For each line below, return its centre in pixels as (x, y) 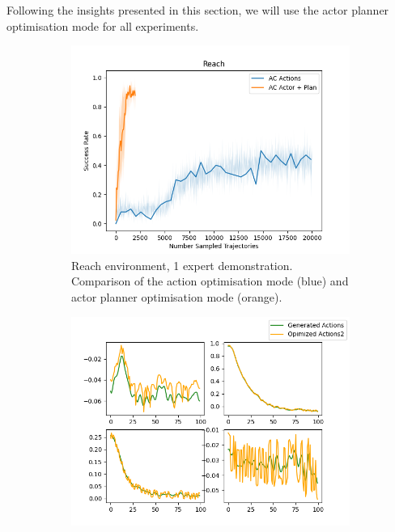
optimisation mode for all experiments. (103, 25)
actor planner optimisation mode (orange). (177, 296)
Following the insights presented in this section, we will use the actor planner (198, 10)
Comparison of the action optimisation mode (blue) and (210, 281)
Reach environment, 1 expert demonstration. (182, 265)
